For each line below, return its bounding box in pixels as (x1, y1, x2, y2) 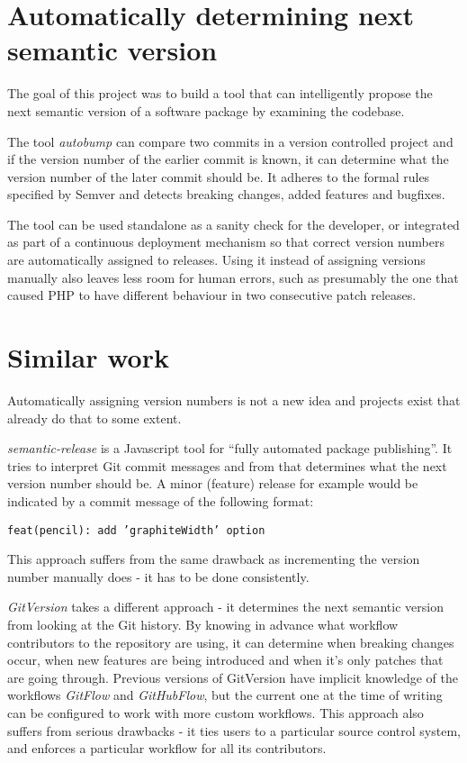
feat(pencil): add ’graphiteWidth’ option (7, 523, 265, 537)
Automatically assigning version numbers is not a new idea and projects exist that (7, 390, 461, 409)
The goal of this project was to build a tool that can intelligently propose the (7, 84, 433, 103)
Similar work (7, 339, 169, 376)
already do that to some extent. (7, 408, 182, 427)
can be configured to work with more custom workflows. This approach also (7, 703, 424, 722)
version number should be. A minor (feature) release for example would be (7, 474, 418, 493)
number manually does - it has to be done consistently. (7, 567, 310, 586)
